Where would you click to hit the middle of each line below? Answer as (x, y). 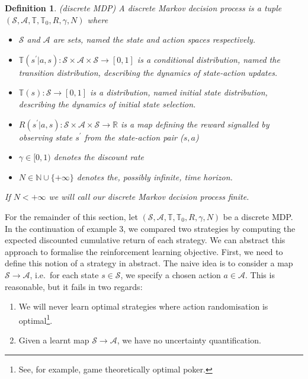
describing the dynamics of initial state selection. (107, 103)
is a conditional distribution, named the (208, 59)
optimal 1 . (36, 319)
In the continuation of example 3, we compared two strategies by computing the (150, 228)
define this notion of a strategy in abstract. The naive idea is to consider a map (149, 263)
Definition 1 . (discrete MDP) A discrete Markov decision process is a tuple (143, 8)
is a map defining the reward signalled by (195, 124)
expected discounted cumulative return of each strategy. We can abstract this (145, 240)
